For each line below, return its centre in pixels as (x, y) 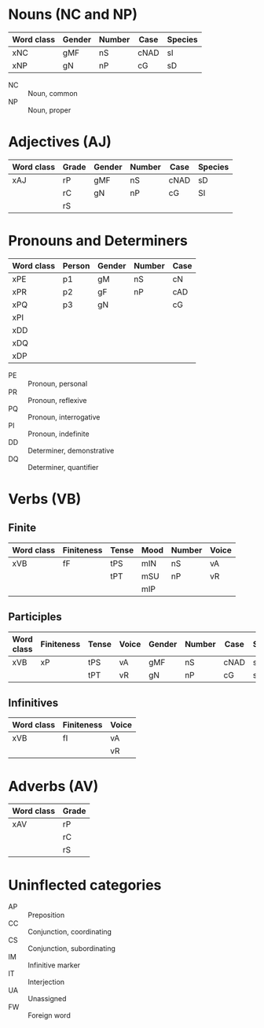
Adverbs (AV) (53, 786)
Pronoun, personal (58, 383)
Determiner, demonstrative (71, 450)
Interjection (46, 982)
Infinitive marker (54, 965)
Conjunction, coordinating (70, 932)
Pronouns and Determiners (98, 241)
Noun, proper (49, 110)
